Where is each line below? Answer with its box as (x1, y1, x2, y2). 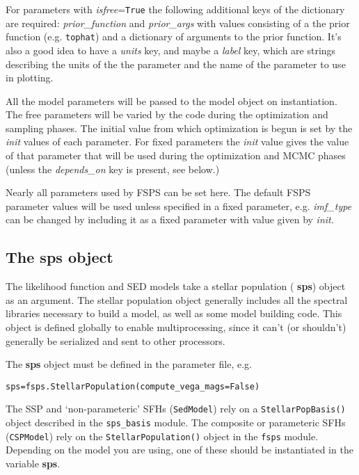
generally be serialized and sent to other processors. (6, 333, 225, 348)
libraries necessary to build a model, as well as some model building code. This (6, 306, 342, 321)
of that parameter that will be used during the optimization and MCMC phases (6, 148, 346, 163)
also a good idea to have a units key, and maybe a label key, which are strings (6, 42, 336, 57)
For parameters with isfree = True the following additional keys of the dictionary (6, 2, 345, 16)
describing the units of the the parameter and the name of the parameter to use (6, 56, 346, 71)
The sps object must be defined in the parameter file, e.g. (6, 357, 252, 371)
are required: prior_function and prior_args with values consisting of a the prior (6, 15, 350, 30)
